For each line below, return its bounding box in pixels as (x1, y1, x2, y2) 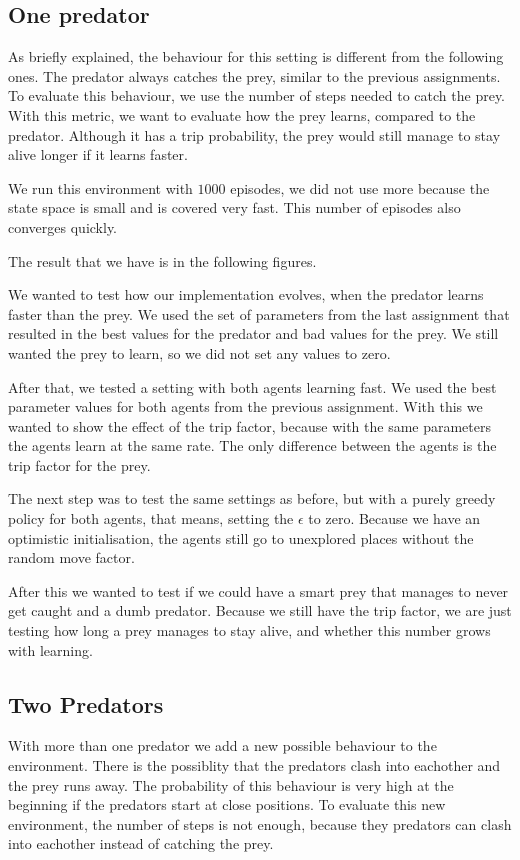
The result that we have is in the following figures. (8, 250, 317, 271)
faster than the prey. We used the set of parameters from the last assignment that (8, 303, 510, 324)
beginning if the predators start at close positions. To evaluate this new (8, 794, 446, 815)
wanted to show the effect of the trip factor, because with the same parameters (8, 415, 491, 436)
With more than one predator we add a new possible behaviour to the (8, 735, 437, 756)
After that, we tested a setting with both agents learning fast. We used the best (8, 376, 497, 397)
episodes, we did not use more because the (230, 177, 490, 198)
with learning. (8, 639, 93, 660)
